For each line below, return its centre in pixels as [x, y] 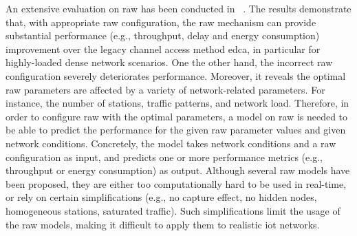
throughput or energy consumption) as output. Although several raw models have [178, 170]
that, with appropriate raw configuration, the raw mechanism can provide [161, 22]
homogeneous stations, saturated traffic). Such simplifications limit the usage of [173, 210]
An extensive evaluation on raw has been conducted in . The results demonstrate [178, 8]
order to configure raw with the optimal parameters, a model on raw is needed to [177, 116]
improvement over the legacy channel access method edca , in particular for [163, 49]
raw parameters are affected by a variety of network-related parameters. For [165, 89]
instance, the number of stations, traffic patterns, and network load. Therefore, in [177, 103]
